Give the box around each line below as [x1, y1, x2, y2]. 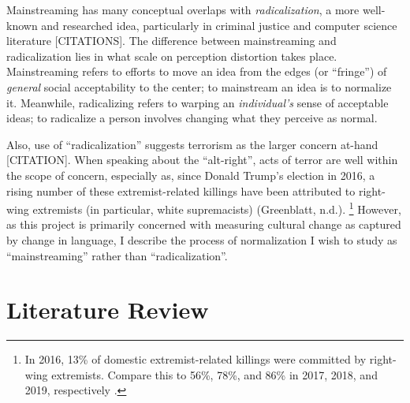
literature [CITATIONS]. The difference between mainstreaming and [6, 32, 337, 49]
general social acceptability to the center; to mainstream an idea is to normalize [6, 78, 392, 95]
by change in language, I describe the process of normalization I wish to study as [6, 231, 397, 248]
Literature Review [6, 293, 209, 326]
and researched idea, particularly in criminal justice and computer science [41, 17, 397, 33]
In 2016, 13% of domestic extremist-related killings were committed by [24, 351, 367, 368]
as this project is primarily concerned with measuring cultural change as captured [6, 216, 401, 233]
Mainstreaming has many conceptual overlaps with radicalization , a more [6, 2, 360, 17]
